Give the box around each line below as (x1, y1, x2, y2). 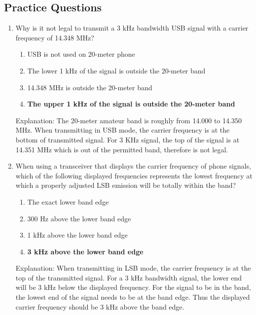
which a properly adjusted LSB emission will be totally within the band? (15, 180, 236, 190)
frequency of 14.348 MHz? (15, 32, 94, 42)
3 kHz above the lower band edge (27, 246, 144, 256)
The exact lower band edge (27, 196, 109, 207)
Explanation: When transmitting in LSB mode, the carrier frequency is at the (15, 263, 251, 273)
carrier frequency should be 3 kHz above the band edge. (15, 301, 184, 312)
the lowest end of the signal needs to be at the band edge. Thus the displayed (15, 292, 250, 302)
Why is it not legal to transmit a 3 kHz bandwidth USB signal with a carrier (15, 23, 249, 33)
